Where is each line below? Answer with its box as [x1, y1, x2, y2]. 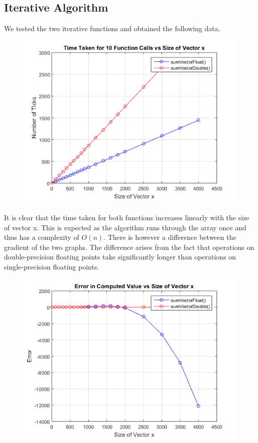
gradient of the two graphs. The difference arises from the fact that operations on [4, 241, 254, 252]
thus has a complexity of [4, 232, 79, 242]
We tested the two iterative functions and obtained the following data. [4, 23, 220, 34]
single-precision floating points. [4, 261, 99, 272]
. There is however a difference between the [103, 232, 236, 242]
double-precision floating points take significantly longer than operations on [4, 251, 236, 262]
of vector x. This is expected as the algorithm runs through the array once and [4, 222, 246, 232]
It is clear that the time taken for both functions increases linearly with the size [4, 212, 249, 222]
